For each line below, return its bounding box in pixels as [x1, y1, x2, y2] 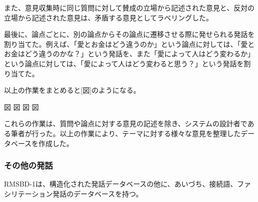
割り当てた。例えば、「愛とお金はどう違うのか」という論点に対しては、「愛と [4, 38, 255, 49]
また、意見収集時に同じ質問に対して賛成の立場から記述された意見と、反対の [4, 2, 255, 12]
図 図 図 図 [4, 101, 39, 112]
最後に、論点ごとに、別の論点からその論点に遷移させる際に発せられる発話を [4, 29, 255, 39]
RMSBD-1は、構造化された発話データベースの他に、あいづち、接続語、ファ [4, 179, 252, 189]
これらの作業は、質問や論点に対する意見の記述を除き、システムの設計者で [4, 118, 248, 129]
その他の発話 [4, 159, 53, 172]
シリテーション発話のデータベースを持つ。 [4, 188, 143, 199]
